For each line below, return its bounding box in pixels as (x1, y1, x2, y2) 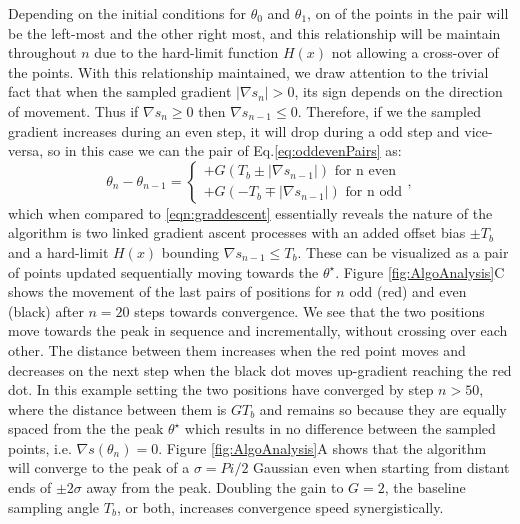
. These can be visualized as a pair (297, 241, 509, 262)
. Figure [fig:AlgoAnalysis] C (335, 261, 505, 282)
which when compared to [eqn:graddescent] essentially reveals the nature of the (8, 202, 493, 223)
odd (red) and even (349, 281, 467, 302)
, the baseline (384, 477, 466, 498)
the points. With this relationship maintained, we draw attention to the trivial (8, 61, 489, 82)
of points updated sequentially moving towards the (8, 261, 319, 282)
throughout (8, 42, 77, 63)
